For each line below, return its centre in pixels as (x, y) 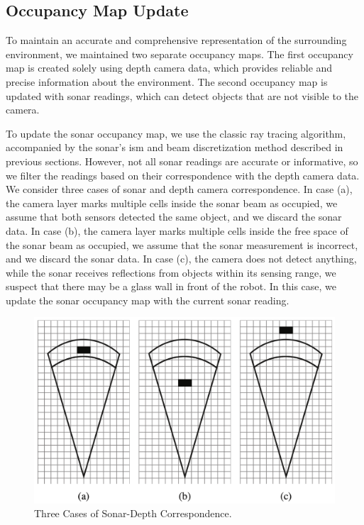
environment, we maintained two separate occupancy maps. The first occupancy (180, 54)
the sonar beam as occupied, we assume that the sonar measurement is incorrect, (182, 244)
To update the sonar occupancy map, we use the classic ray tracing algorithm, (176, 133)
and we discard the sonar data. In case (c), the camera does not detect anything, (181, 259)
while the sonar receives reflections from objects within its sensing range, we (171, 272)
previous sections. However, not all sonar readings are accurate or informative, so (182, 161)
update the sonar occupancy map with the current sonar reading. (148, 300)
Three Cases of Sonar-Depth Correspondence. (133, 513)
